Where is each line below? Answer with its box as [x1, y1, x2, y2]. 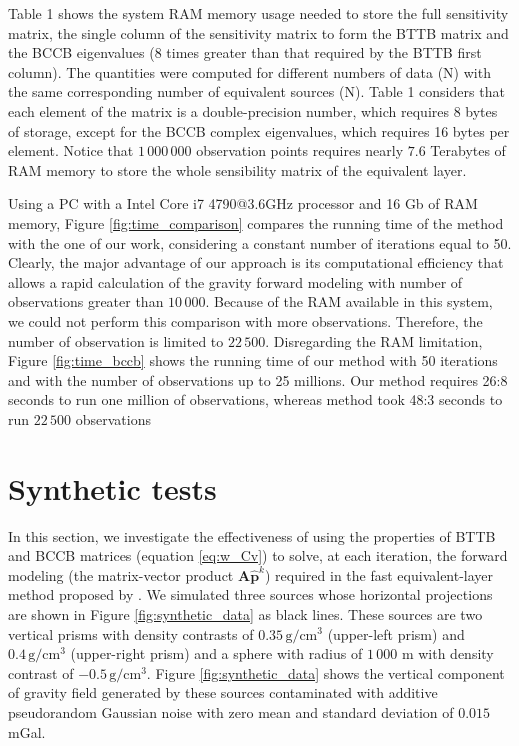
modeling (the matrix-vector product [8, 564, 234, 585]
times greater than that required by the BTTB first [166, 42, 482, 63]
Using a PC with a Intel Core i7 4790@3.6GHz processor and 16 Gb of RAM [8, 193, 478, 214]
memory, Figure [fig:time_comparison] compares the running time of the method [8, 212, 504, 233]
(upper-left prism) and [327, 623, 465, 644]
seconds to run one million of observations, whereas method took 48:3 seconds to [8, 389, 503, 410]
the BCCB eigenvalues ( [8, 42, 155, 63]
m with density [401, 643, 494, 664]
